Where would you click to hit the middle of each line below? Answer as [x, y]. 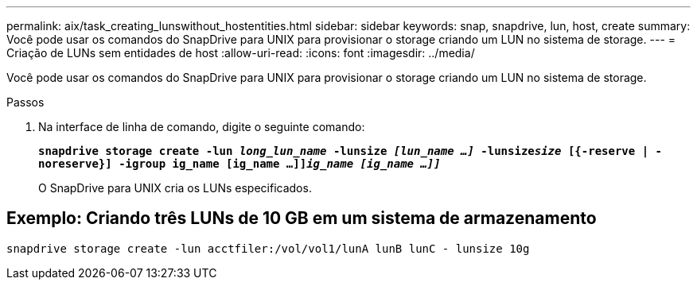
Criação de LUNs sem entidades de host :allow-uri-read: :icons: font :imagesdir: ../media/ [241, 53]
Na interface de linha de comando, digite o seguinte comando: [202, 127]
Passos [25, 102]
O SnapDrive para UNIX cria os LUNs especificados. [175, 188]
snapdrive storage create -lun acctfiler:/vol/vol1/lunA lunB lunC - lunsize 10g [268, 248]
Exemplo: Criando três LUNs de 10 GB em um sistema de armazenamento [302, 218]
